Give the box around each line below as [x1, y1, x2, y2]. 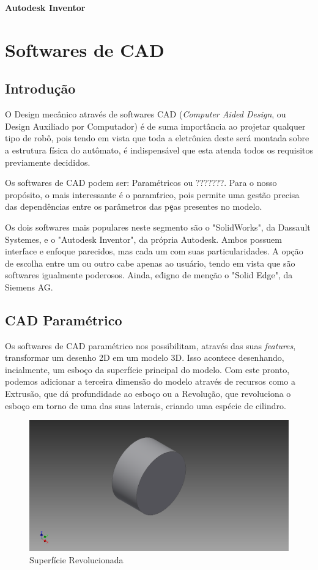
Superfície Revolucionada [29, 553, 124, 566]
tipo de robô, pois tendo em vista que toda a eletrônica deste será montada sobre [5, 131, 309, 144]
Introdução [5, 79, 76, 98]
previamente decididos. [5, 155, 91, 168]
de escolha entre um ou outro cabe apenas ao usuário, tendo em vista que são [5, 256, 295, 269]
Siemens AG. [5, 280, 53, 293]
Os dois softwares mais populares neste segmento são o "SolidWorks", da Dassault [5, 220, 311, 233]
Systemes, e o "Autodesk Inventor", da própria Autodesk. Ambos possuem [5, 232, 282, 245]
